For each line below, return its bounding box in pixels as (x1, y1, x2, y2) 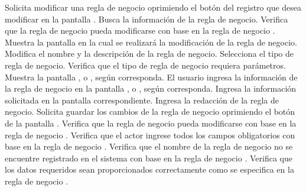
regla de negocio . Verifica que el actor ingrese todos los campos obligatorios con (5, 128, 295, 141)
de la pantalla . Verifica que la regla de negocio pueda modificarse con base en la (5, 116, 297, 129)
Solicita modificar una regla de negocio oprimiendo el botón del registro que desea (5, 1, 302, 13)
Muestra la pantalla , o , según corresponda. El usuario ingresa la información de (5, 70, 298, 83)
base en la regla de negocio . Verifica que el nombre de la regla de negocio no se (5, 140, 293, 153)
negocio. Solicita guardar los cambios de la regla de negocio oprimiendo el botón (5, 105, 295, 118)
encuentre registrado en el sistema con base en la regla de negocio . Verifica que (5, 151, 292, 164)
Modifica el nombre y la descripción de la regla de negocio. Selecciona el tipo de (5, 47, 294, 60)
